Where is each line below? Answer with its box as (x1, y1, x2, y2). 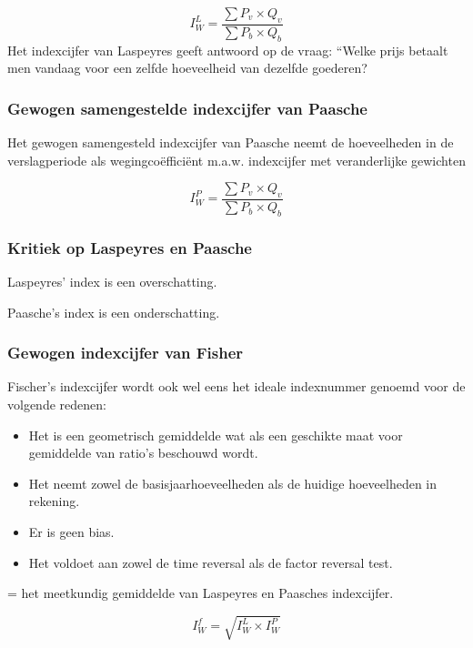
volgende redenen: (7, 395, 106, 414)
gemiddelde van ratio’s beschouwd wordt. (28, 443, 258, 462)
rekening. (28, 491, 80, 511)
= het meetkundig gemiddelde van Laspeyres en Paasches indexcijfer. (7, 583, 394, 602)
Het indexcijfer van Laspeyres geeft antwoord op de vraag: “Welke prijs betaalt (7, 40, 448, 59)
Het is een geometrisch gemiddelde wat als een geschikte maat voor (28, 425, 403, 444)
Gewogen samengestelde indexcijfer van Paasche (7, 96, 367, 119)
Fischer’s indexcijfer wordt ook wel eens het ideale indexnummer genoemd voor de (7, 377, 466, 396)
